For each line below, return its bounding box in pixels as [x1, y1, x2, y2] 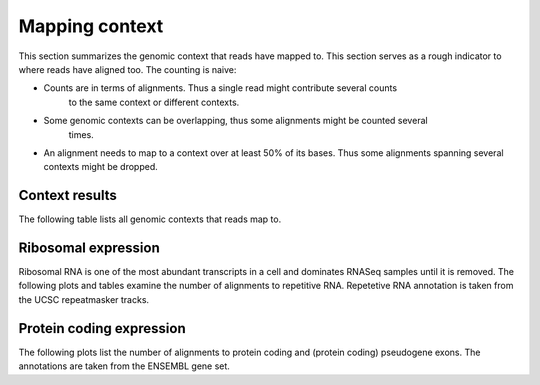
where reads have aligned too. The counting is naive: [18, 63, 237, 75]
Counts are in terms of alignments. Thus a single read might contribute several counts [43, 82, 398, 94]
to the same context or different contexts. [68, 96, 240, 108]
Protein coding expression [18, 320, 186, 337]
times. [68, 128, 94, 140]
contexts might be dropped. [43, 161, 159, 173]
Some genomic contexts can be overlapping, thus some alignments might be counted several [43, 115, 429, 127]
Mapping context [18, 15, 164, 37]
